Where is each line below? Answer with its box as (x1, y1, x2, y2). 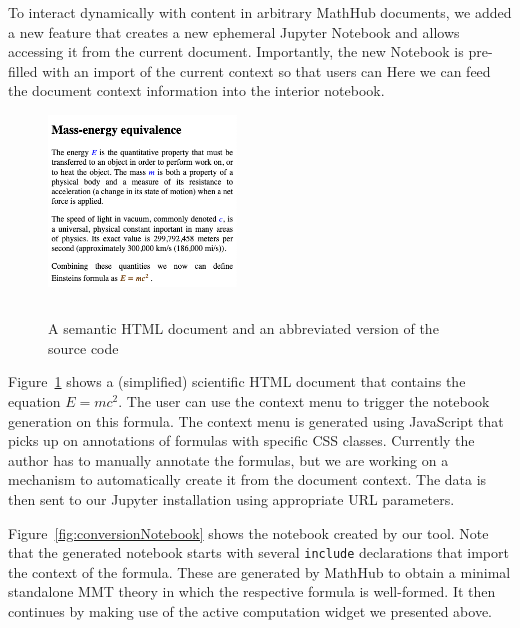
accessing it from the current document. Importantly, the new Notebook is (8, 41, 464, 62)
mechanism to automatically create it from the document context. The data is (8, 469, 487, 490)
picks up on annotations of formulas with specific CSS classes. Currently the (8, 430, 475, 451)
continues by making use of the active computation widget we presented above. (8, 601, 493, 622)
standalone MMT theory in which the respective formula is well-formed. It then (8, 581, 496, 602)
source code (48, 337, 119, 358)
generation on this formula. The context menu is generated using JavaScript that (8, 410, 504, 431)
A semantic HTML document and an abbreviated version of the (48, 318, 439, 339)
